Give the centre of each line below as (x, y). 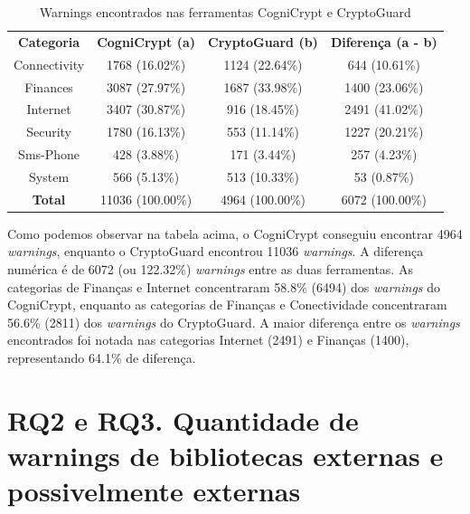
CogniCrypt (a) (146, 41)
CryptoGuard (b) (263, 41)
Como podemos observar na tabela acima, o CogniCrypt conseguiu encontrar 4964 (235, 233)
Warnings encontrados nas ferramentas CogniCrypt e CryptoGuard (225, 12)
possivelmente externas (154, 491)
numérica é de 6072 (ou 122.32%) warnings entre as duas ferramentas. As (210, 269)
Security (49, 132)
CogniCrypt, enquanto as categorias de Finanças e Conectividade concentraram (227, 305)
